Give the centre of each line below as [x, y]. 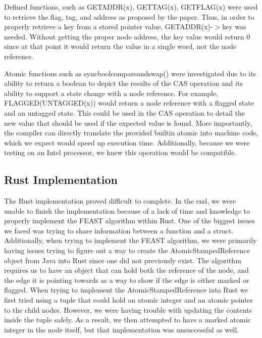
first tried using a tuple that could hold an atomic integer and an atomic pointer [129, 300]
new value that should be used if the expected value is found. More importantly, [128, 123]
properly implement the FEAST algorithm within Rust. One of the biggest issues [129, 221]
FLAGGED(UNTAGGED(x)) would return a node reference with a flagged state [129, 103]
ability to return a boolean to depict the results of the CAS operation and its [123, 83]
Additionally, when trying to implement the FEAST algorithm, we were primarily [130, 240]
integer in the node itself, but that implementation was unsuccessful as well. [122, 329]
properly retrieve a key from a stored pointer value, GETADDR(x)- [109, 27]
